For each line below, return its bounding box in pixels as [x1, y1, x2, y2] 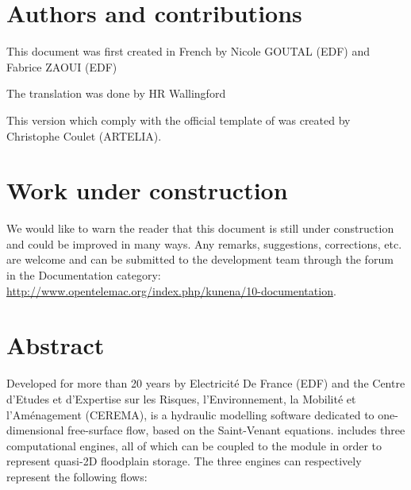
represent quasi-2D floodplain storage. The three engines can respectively [6, 453, 362, 469]
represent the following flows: [6, 468, 148, 484]
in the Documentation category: [6, 267, 161, 283]
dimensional [6, 422, 64, 438]
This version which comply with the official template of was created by [6, 111, 351, 128]
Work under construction [6, 174, 288, 206]
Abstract [6, 329, 105, 361]
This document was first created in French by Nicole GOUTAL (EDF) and [6, 43, 370, 60]
